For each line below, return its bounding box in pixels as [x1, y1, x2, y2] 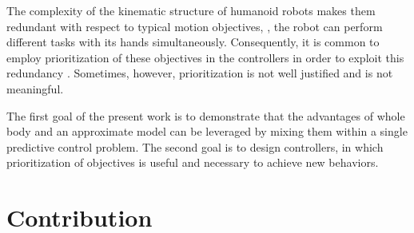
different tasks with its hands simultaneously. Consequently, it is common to [6, 34, 380, 50]
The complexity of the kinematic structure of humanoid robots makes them [6, 2, 376, 18]
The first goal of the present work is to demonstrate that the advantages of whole [6, 107, 405, 124]
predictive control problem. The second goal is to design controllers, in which [6, 138, 384, 155]
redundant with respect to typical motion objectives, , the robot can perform [6, 18, 383, 34]
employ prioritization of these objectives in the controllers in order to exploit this [6, 49, 404, 65]
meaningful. [6, 80, 64, 97]
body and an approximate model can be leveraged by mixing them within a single [6, 123, 408, 140]
